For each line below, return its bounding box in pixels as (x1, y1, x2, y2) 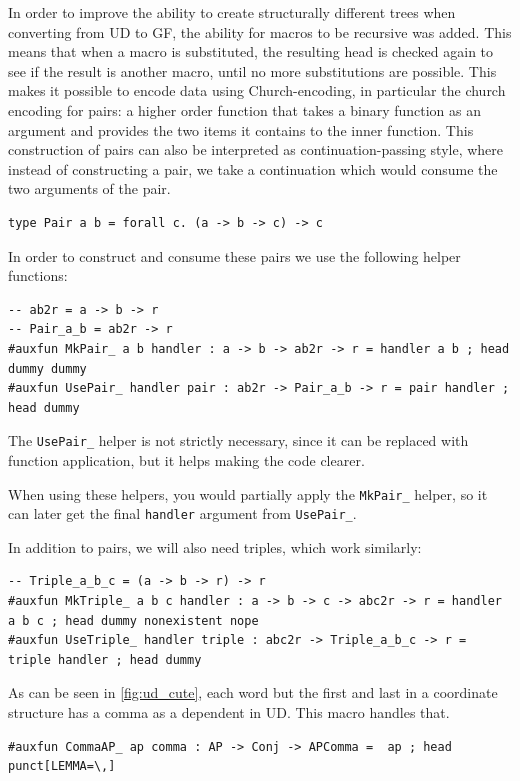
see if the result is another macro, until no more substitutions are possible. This (8, 60, 497, 81)
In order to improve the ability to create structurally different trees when (8, 2, 456, 22)
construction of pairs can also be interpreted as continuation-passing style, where (8, 139, 504, 160)
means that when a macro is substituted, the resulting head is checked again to (8, 41, 494, 62)
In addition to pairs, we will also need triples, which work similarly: (8, 536, 422, 557)
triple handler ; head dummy (8, 652, 202, 667)
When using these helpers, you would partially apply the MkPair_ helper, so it (8, 483, 488, 504)
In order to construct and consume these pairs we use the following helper (8, 245, 461, 266)
